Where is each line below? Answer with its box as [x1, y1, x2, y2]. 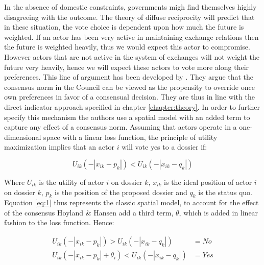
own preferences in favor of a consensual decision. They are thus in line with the [4, 91, 255, 102]
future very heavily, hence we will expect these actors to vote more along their [4, 61, 249, 72]
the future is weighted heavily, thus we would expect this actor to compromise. [4, 41, 250, 52]
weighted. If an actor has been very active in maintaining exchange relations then [4, 31, 259, 42]
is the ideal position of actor [164, 176, 252, 187]
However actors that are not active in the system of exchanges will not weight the [4, 51, 260, 62]
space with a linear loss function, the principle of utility [43, 131, 218, 142]
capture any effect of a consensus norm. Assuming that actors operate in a [4, 122, 237, 132]
